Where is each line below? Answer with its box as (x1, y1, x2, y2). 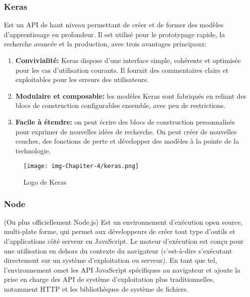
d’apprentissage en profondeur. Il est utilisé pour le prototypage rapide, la (4, 29, 225, 39)
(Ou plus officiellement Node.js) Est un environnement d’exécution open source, (4, 216, 243, 227)
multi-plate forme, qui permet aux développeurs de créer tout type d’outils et (4, 226, 235, 236)
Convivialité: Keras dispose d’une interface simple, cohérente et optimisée (15, 55, 241, 65)
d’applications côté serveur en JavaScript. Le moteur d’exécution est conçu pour (4, 236, 244, 246)
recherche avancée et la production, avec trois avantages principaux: (4, 39, 207, 49)
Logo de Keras (23, 177, 67, 187)
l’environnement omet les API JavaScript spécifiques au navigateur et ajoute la (4, 264, 241, 275)
